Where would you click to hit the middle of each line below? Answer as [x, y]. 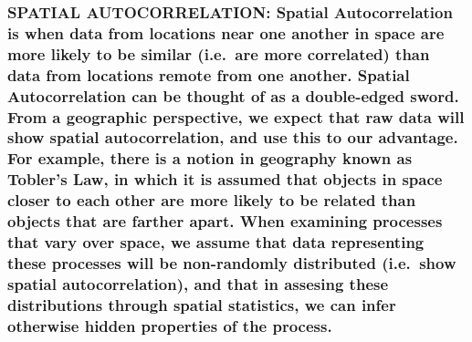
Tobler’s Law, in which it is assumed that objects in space [225, 179]
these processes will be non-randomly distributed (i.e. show [232, 262]
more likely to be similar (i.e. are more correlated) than [219, 53]
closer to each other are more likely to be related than [212, 200]
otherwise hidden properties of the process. [170, 325]
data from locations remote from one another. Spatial [209, 74]
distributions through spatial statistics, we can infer [202, 304]
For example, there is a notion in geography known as [210, 158]
